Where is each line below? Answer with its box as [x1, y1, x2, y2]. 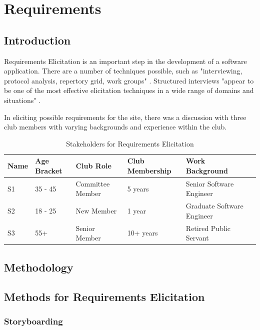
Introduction [4, 32, 71, 47]
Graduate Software [185, 200, 243, 211]
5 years [127, 183, 149, 193]
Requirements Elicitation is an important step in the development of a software [4, 55, 247, 66]
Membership [127, 165, 171, 175]
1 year [127, 205, 146, 215]
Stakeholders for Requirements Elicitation [66, 138, 194, 148]
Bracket [35, 165, 62, 175]
